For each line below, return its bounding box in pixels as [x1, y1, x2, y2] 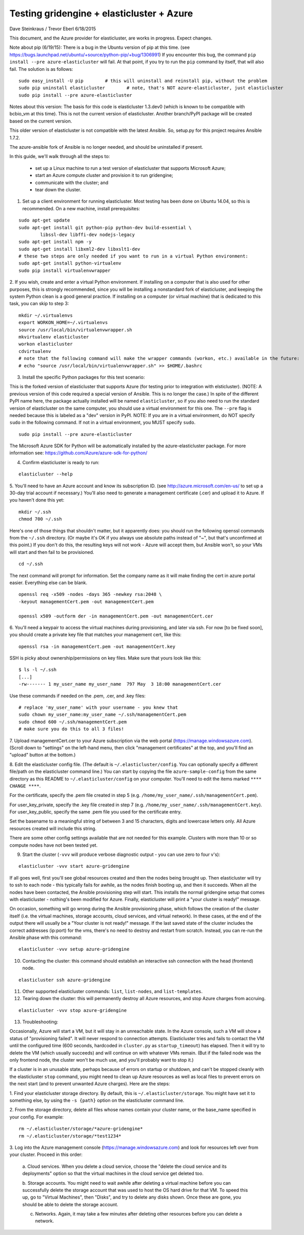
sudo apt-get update [18, 217, 70, 223]
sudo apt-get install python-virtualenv [18, 261, 121, 266]
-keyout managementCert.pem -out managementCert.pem [18, 599, 154, 605]
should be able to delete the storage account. [22, 1201, 118, 1207]
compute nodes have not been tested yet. [9, 842, 98, 848]
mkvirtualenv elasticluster [18, 334, 89, 340]
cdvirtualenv [18, 348, 51, 354]
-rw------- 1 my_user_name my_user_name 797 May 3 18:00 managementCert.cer [18, 681, 221, 687]
